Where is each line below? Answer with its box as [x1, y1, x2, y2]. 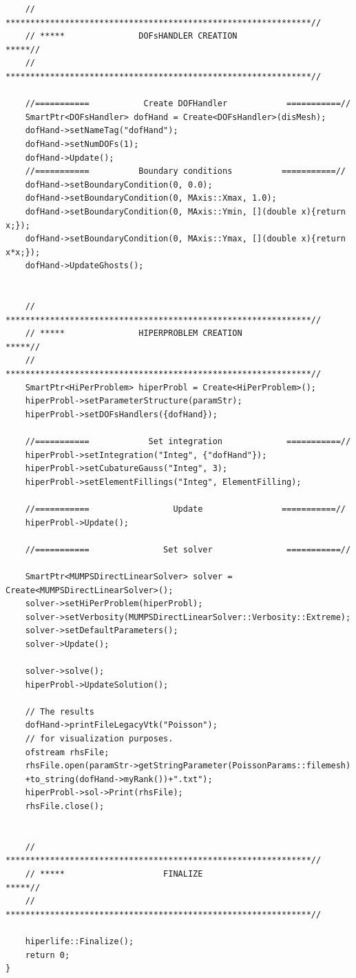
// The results [25, 706, 94, 717]
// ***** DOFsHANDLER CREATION [25, 31, 238, 41]
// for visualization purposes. [25, 734, 174, 744]
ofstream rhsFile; [25, 747, 109, 757]
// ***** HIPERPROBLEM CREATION [25, 328, 242, 339]
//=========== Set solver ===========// [25, 544, 351, 555]
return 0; [25, 950, 70, 960]
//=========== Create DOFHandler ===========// [25, 99, 351, 109]
